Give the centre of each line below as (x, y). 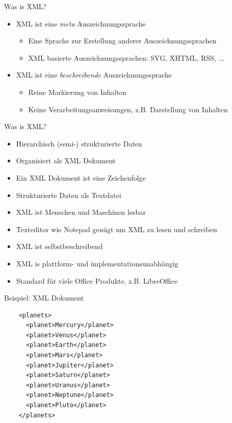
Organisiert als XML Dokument (66, 160)
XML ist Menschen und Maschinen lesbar (81, 212)
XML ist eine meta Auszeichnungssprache (81, 23)
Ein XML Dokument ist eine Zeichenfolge (81, 177)
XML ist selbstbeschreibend (59, 246)
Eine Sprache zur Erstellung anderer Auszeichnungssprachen (122, 41)
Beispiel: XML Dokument (44, 298)
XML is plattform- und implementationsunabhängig (97, 263)
